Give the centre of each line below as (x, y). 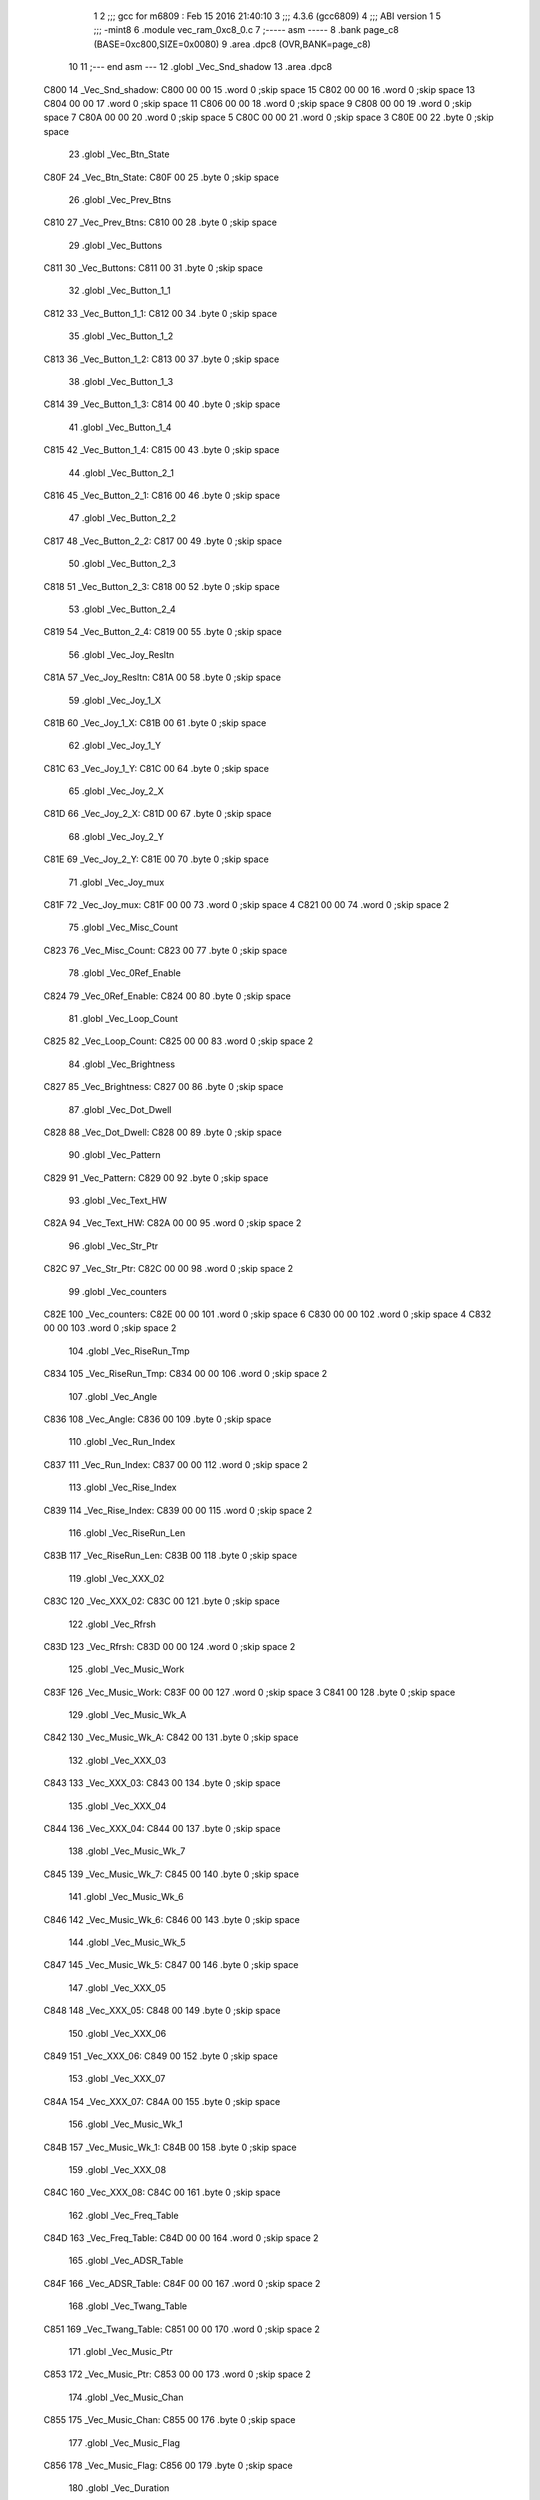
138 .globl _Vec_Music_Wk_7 (127, 1851)
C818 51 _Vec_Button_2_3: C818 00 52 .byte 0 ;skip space (161, 586)
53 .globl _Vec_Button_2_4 (122, 609)
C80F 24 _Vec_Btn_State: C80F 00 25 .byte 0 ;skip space (161, 177)
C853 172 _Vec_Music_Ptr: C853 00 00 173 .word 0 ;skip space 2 (177, 2374)
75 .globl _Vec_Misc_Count (123, 927)
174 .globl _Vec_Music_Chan (126, 2397)
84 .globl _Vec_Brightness (121, 1064)
